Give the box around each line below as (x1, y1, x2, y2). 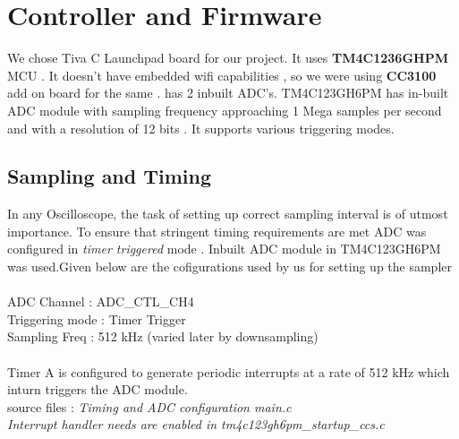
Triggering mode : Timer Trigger (7, 309, 186, 328)
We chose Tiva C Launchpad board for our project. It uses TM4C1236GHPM (7, 48, 448, 67)
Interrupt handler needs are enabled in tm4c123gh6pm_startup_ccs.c (7, 415, 385, 434)
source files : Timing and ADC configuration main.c (7, 397, 292, 416)
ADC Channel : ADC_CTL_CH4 (7, 292, 194, 311)
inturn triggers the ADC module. (7, 380, 188, 399)
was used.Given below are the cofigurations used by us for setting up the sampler (7, 257, 452, 276)
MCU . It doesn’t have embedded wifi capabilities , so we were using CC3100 (7, 65, 437, 84)
